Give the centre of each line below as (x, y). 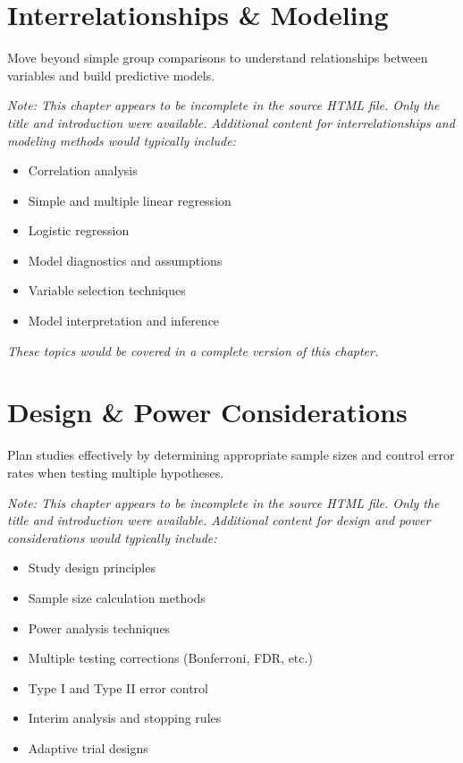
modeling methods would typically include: (122, 140)
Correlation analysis (83, 170)
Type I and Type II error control (118, 687)
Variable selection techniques (107, 290)
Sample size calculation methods (117, 597)
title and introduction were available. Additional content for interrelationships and (231, 122)
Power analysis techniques (99, 627)
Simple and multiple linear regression (130, 200)
